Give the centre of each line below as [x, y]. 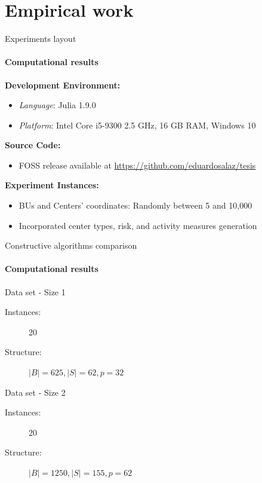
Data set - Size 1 [35, 291]
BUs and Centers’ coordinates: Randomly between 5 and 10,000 [135, 205]
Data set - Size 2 [35, 392]
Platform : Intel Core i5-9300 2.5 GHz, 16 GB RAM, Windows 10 [137, 125]
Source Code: [33, 145]
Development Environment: [63, 85]
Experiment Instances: [52, 185]
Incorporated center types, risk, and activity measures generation [138, 225]
